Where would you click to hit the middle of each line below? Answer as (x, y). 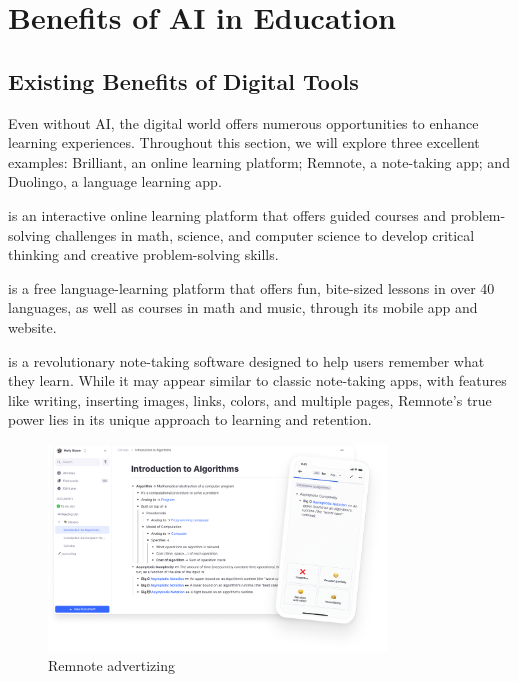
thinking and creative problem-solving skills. (143, 254)
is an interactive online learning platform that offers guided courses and (227, 214)
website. (32, 326)
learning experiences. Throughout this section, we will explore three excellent (244, 142)
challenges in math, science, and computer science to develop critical (265, 234)
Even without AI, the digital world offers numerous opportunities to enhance (243, 122)
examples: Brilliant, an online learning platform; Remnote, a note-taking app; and (259, 161)
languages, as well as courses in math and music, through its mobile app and (243, 307)
